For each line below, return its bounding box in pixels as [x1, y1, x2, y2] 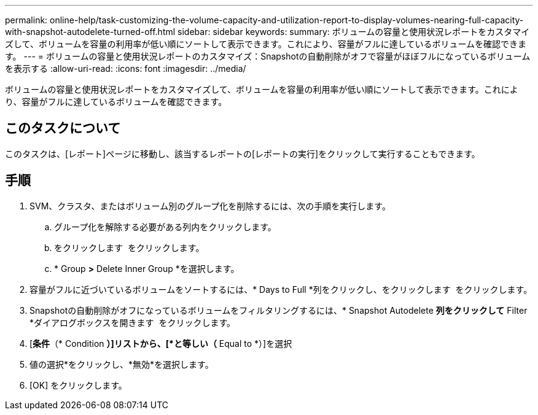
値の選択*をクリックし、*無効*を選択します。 [29, 359, 214, 370]
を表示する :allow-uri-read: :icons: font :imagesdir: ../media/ [5, 63, 246, 74]
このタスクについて [5, 120, 121, 136]
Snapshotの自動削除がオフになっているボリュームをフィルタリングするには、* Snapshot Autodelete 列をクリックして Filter [29, 304, 528, 316]
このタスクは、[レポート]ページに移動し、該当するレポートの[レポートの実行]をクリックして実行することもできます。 [5, 148, 480, 159]
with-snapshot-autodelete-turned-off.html [5, 26, 176, 37]
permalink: [5, 15, 48, 25]
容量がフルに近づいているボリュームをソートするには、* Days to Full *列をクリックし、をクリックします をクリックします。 [29, 284, 532, 295]
